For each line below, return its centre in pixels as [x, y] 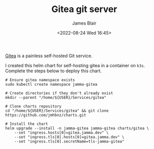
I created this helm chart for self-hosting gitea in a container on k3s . [75, 65]
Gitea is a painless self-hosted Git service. [49, 56]
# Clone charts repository [33, 106]
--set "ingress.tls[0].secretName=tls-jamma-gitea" [69, 141]
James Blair [84, 23]
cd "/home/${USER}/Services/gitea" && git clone [57, 111]
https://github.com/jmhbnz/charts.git [46, 115]
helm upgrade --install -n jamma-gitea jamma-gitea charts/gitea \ [77, 128]
